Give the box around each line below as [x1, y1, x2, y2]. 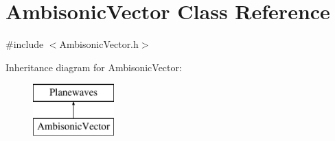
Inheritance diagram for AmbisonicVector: [5, 60, 182, 74]
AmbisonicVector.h [59, 37, 139, 51]
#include [5, 37, 44, 51]
